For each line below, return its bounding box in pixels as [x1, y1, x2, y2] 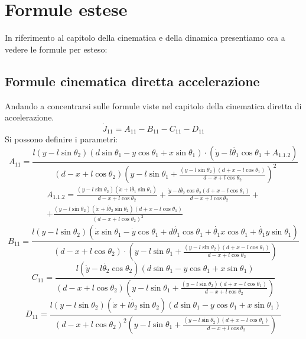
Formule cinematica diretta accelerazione [5, 71, 260, 90]
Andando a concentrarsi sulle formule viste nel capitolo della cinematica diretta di [5, 99, 302, 112]
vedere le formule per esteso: [5, 43, 108, 55]
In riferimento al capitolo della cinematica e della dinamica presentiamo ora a [5, 31, 285, 44]
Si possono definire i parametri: [5, 133, 118, 145]
